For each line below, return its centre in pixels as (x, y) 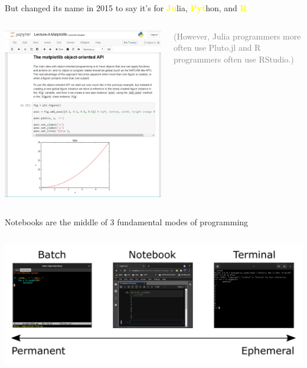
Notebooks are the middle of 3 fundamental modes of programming (127, 221)
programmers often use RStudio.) (233, 59)
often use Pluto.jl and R (217, 47)
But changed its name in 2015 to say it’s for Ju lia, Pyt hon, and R (126, 8)
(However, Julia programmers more (237, 36)
